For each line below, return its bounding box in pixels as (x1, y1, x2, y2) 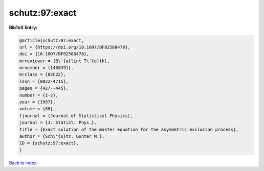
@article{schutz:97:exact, (19, 37, 84, 43)
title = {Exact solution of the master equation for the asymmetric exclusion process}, (19, 126, 239, 132)
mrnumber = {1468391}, (19, 65, 74, 71)
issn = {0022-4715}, (19, 78, 68, 84)
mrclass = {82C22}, (19, 72, 66, 77)
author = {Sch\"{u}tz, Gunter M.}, (19, 134, 105, 139)
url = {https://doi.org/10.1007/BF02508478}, (19, 44, 131, 50)
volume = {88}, (19, 106, 56, 112)
